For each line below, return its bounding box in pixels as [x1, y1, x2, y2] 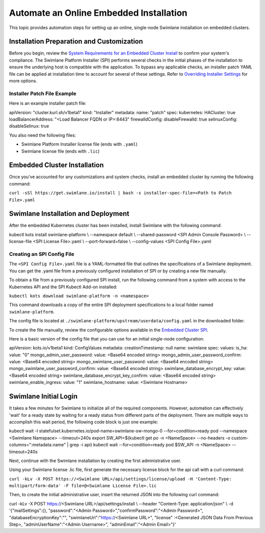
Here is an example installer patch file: [9, 100, 87, 106]
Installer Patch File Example [9, 90, 77, 97]
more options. [9, 78, 37, 84]
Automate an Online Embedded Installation [9, 7, 187, 18]
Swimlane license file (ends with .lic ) [21, 148, 100, 154]
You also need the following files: [9, 132, 76, 138]
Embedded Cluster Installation [9, 161, 104, 169]
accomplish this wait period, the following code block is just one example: [9, 419, 159, 425]
